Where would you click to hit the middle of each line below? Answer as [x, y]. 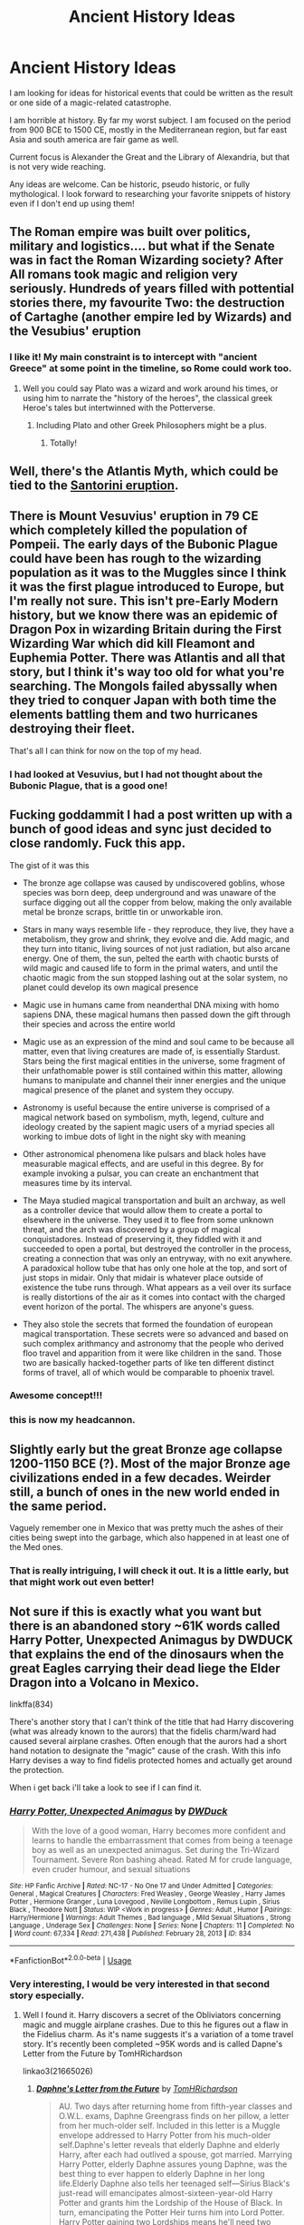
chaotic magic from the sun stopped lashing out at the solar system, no [155, 977]
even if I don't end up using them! [72, 203]
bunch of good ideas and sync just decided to [141, 829]
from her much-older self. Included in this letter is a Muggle [169, 2126]
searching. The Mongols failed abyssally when [143, 686]
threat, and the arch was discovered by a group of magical [132, 1229]
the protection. [37, 1769]
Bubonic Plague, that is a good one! [89, 785]
